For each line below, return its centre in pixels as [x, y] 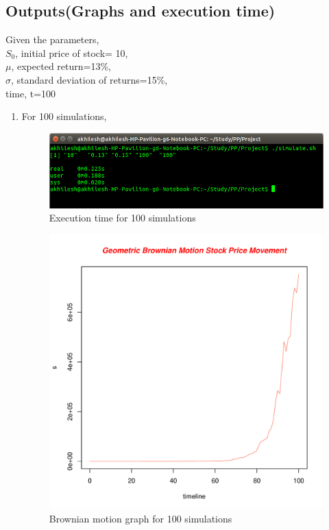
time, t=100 [31, 93]
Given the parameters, [52, 39]
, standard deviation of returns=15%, [89, 79]
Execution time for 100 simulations [122, 218]
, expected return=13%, [61, 66]
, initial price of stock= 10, [72, 52]
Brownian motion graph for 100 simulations [141, 518]
